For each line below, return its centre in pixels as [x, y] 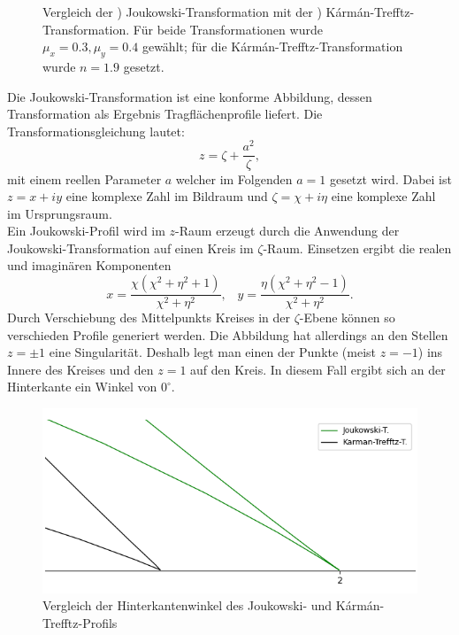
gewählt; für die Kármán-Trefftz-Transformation [272, 46]
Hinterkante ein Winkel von [82, 387]
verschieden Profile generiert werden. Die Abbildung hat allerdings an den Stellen [228, 334]
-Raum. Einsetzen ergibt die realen [357, 248]
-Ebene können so [347, 317]
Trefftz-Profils [80, 622]
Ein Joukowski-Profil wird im [86, 231]
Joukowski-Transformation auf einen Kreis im [130, 248]
